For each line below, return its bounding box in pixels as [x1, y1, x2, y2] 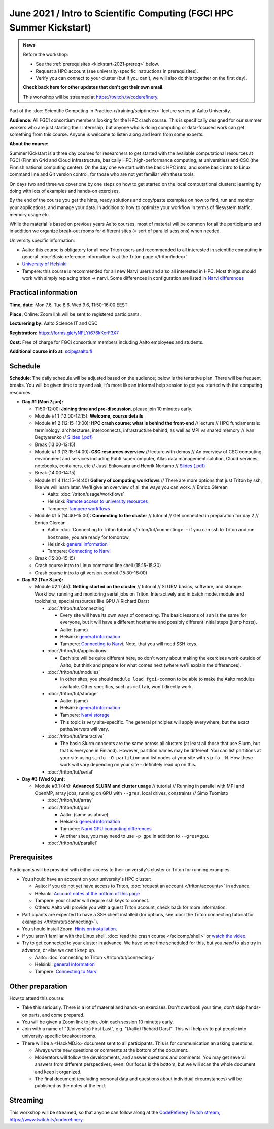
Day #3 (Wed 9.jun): [22, 776, 65, 782]
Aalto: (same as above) [60, 811, 109, 817]
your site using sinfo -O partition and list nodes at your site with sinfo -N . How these [60, 754, 253, 760]
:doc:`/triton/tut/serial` [47, 768, 94, 775]
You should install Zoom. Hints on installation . [22, 926, 117, 932]
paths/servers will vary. [60, 726, 109, 732]
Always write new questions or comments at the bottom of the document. [35, 1047, 189, 1053]
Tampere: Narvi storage [60, 712, 110, 718]
